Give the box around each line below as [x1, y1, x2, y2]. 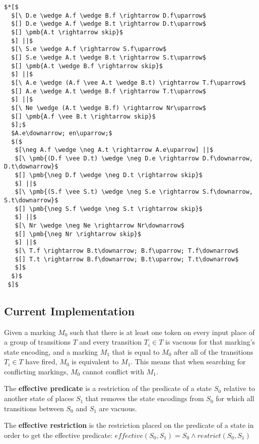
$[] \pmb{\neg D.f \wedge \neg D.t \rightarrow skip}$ [15, 172, 203, 179]
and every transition [79, 337, 142, 347]
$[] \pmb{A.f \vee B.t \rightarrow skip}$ [11, 113, 156, 120]
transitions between [4, 403, 64, 413]
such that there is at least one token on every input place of [70, 326, 255, 337]
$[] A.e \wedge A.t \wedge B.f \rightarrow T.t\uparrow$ [11, 87, 206, 95]
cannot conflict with [82, 366, 145, 376]
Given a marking [4, 326, 56, 337]
